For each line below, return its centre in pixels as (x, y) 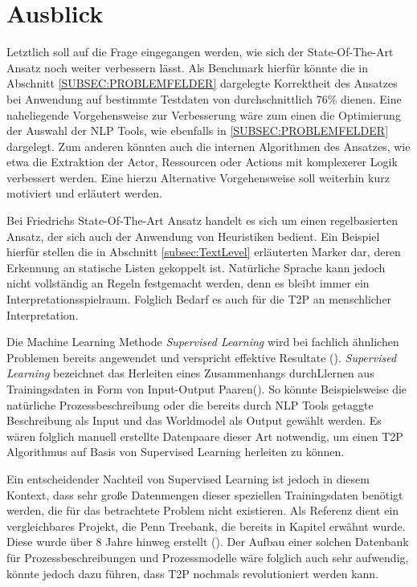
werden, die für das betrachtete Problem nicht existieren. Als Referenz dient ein (203, 510)
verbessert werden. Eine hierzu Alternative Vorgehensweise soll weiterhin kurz (198, 177)
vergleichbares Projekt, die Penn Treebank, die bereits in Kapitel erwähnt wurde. (206, 526)
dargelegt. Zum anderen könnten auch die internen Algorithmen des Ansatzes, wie (208, 146)
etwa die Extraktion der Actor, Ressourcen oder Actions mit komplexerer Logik (202, 162)
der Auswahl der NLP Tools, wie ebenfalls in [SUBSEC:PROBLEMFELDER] (198, 130)
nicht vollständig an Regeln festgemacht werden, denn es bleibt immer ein (188, 283)
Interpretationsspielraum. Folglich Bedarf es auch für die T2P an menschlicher (199, 299)
